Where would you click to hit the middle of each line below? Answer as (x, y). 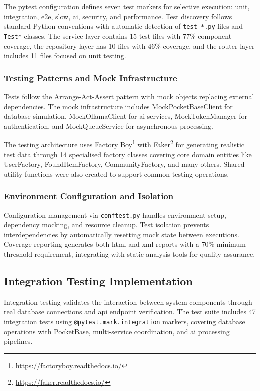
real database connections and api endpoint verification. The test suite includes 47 (130, 312)
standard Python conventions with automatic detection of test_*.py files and (123, 26)
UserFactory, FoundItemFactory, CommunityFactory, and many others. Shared (124, 164)
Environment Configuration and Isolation (89, 196)
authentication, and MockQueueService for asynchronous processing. (109, 126)
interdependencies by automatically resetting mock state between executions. (122, 234)
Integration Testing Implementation (98, 281)
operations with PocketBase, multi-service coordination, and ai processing (117, 331)
